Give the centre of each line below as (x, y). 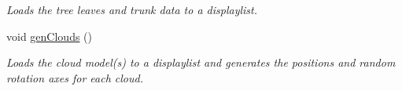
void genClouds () (49, 36)
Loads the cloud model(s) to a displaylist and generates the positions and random (201, 62)
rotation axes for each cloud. (75, 77)
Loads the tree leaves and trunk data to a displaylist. (132, 9)
